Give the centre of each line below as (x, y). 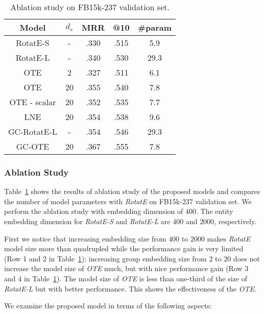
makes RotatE (229, 238)
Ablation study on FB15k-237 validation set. (90, 7)
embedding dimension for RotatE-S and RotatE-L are (87, 221)
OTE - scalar (33, 102)
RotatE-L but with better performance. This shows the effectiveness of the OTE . (130, 288)
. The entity (214, 211)
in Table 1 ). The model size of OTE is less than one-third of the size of (135, 278)
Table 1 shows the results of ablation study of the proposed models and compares (132, 191)
